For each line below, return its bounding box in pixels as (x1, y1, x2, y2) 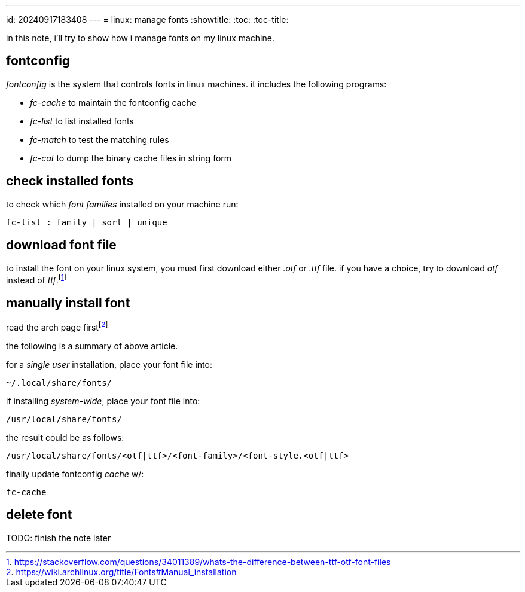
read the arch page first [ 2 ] (6, 321, 108, 332)
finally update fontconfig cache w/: (6, 468, 144, 479)
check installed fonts (6, 173, 134, 189)
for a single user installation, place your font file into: (6, 359, 212, 370)
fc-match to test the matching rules (30, 134, 169, 145)
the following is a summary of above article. (6, 340, 178, 351)
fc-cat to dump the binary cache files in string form (30, 152, 232, 163)
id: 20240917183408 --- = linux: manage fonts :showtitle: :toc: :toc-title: (6, 14, 289, 25)
